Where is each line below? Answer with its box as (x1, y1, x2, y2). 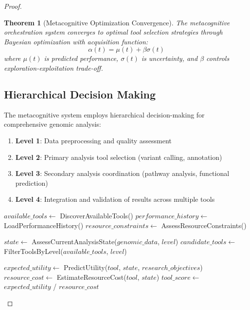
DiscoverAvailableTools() (60, 210, 133, 220)
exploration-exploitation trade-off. (4, 62, 103, 73)
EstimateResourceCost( (56, 271, 126, 282)
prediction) (15, 177, 48, 188)
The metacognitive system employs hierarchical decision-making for (4, 109, 205, 119)
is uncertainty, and (141, 53, 198, 63)
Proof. (4, 1, 22, 11)
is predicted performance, (44, 53, 119, 63)
